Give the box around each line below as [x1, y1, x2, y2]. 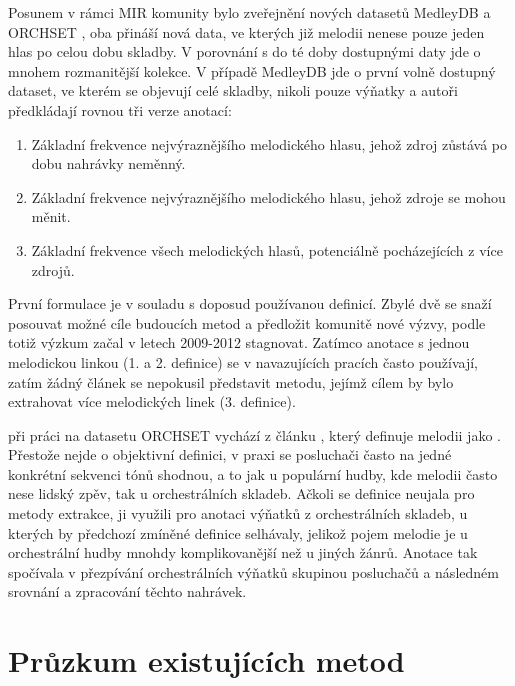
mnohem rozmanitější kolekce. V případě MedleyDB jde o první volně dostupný [8, 60, 496, 81]
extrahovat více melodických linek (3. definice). [8, 391, 296, 412]
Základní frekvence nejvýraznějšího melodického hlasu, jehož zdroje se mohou [31, 186, 506, 207]
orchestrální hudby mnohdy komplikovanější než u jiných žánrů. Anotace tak [8, 542, 478, 563]
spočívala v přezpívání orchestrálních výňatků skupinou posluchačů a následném [8, 561, 499, 582]
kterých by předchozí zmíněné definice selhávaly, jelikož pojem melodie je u [8, 522, 468, 543]
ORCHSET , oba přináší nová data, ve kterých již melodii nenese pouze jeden [8, 21, 485, 42]
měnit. [31, 206, 71, 227]
